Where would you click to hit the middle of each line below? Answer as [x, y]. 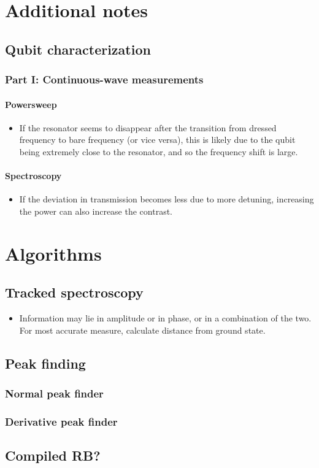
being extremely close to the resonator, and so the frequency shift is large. [159, 151]
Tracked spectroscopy [74, 292]
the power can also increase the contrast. [96, 211]
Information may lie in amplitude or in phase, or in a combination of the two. [165, 318]
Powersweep [31, 104]
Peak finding [45, 363]
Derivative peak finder [61, 421]
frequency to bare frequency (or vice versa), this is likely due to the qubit [157, 140]
